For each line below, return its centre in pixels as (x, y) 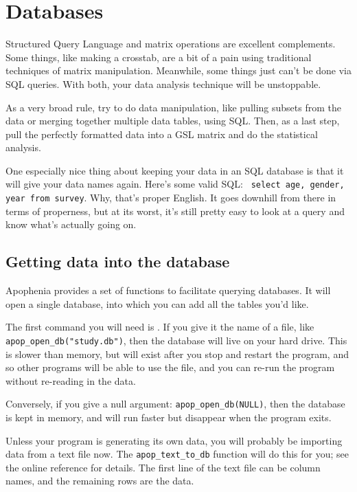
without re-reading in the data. (71, 380)
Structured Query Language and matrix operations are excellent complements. (171, 44)
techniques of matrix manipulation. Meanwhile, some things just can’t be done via (178, 70)
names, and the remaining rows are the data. (100, 481)
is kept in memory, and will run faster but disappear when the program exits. (169, 417)
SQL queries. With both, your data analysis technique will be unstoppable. (163, 83)
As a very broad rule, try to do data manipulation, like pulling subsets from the (173, 107)
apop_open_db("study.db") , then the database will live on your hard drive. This (176, 340)
